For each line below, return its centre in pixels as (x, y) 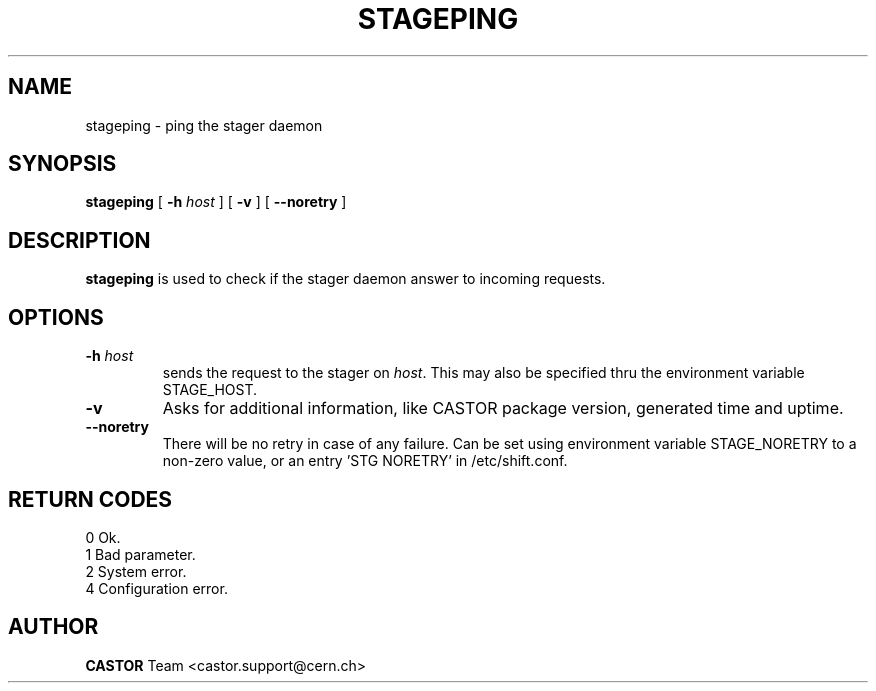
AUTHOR (53, 627)
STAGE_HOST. (210, 390)
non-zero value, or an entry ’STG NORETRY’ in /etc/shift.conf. (365, 461)
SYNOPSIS (62, 164)
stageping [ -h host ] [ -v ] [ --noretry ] (216, 202)
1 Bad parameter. (140, 554)
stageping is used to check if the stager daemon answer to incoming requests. (345, 279)
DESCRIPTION (79, 240)
